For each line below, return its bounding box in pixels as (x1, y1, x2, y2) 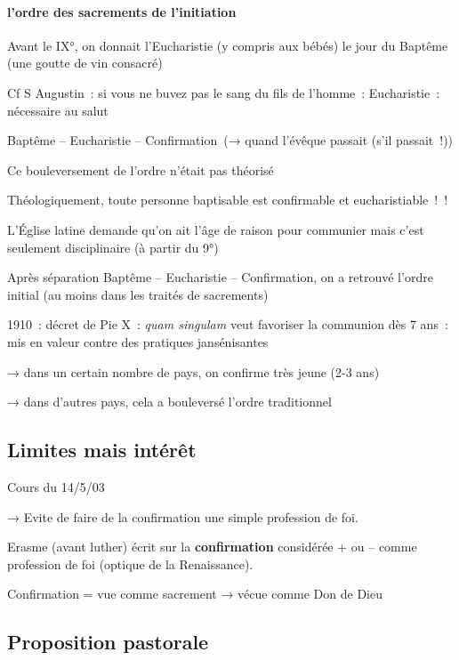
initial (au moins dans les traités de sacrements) (7, 285, 269, 303)
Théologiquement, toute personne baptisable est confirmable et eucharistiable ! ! (7, 190, 448, 209)
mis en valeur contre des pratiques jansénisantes (7, 332, 269, 350)
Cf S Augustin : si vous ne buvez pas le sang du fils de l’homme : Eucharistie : (7, 83, 440, 101)
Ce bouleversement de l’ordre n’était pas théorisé (7, 160, 274, 179)
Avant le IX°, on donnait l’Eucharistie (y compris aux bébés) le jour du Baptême (7, 36, 448, 54)
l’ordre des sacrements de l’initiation (7, 2, 237, 20)
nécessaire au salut (7, 101, 109, 119)
